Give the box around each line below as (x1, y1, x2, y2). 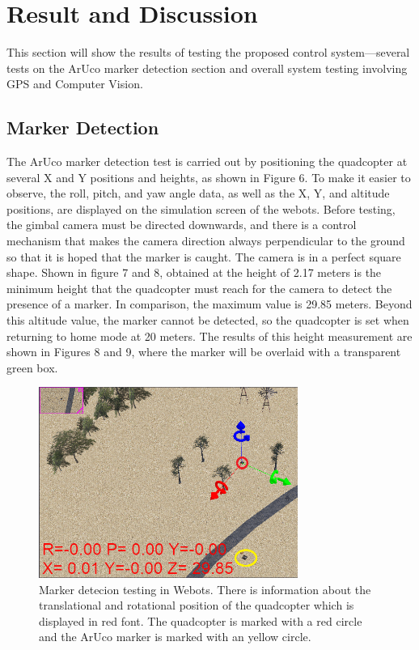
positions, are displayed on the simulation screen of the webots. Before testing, (6, 200, 396, 217)
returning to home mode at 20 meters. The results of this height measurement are (6, 327, 413, 344)
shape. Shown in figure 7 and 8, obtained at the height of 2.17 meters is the (6, 264, 382, 281)
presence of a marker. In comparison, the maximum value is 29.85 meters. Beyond (6, 295, 413, 312)
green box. (6, 359, 58, 376)
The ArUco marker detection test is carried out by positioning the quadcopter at (6, 153, 408, 170)
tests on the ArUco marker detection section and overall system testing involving (6, 59, 408, 76)
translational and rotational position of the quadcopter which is (39, 597, 354, 614)
